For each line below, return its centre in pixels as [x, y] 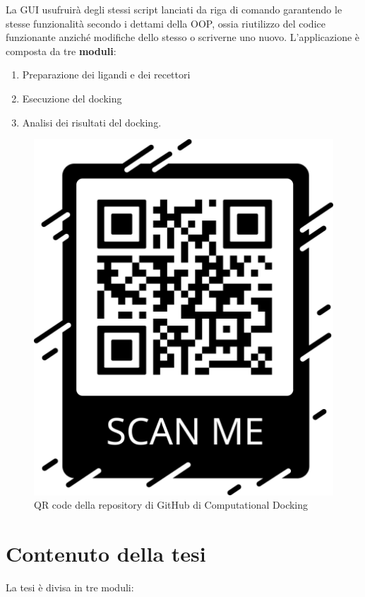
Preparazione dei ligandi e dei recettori [106, 75]
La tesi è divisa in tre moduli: [70, 587]
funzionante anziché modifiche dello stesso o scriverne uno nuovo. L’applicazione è [183, 37]
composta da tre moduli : [61, 51]
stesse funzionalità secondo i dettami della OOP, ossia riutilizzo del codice [166, 23]
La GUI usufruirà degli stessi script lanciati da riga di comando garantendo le [174, 9]
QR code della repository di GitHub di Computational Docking [171, 505]
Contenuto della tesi [106, 554]
